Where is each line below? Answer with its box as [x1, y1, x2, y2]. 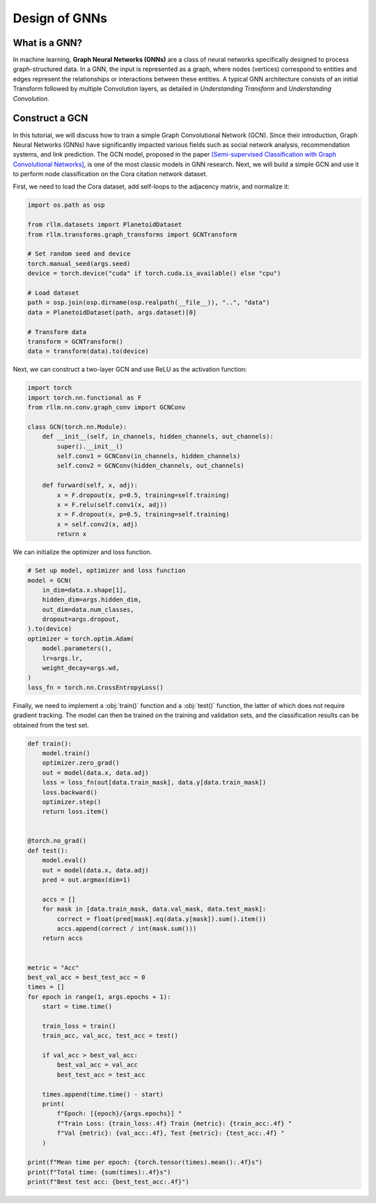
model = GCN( [27, 576, 72, 584]
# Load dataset [27, 289, 79, 297]
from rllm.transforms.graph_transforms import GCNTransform [27, 230, 237, 238]
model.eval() [42, 856, 87, 865]
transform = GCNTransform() [27, 338, 123, 345]
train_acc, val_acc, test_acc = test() [42, 1032, 179, 1040]
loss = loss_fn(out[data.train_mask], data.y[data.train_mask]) [42, 778, 267, 787]
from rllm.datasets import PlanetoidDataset [27, 221, 182, 229]
